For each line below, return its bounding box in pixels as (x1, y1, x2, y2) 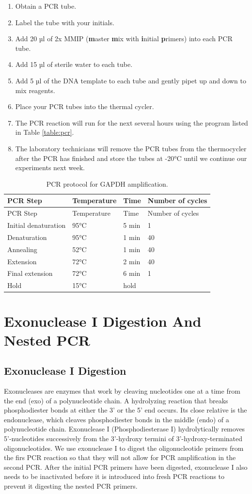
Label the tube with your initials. (15, 17, 114, 27)
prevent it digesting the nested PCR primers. (4, 481, 138, 491)
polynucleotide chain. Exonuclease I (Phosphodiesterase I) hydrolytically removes (4, 424, 245, 434)
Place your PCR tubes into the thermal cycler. (15, 101, 154, 112)
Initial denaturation (7, 220, 66, 230)
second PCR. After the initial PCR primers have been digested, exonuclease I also (4, 462, 248, 472)
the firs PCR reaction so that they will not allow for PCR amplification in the (4, 452, 236, 462)
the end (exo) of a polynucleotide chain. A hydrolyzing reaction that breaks (4, 395, 228, 405)
